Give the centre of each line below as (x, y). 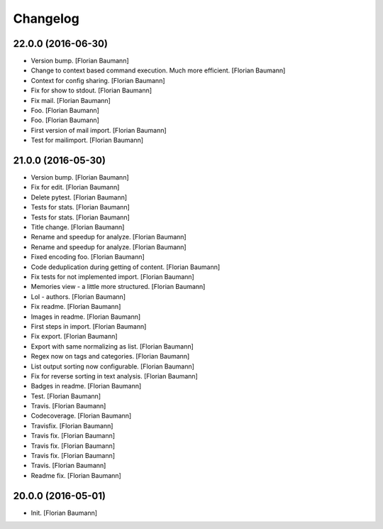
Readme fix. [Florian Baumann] (76, 475)
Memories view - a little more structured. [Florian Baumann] (118, 287)
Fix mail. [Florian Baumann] (71, 100)
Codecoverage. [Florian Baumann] (81, 416)
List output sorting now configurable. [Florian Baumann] (113, 366)
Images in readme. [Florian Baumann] (86, 317)
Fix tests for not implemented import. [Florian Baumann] (112, 277)
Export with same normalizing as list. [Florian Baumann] (112, 346)
